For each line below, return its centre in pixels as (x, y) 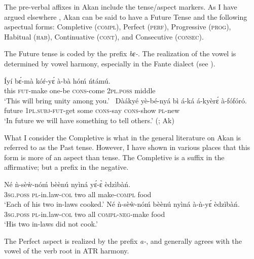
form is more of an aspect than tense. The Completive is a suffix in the (114, 157)
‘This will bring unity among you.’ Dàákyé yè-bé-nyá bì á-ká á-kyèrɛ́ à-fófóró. (125, 100)
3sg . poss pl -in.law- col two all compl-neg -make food (85, 214)
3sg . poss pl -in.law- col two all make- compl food (78, 194)
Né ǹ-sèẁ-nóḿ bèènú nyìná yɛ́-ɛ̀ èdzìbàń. (67, 184)
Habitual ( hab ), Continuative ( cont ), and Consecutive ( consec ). (104, 36)
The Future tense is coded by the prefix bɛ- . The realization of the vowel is (120, 53)
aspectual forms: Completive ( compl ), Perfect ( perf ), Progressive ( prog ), (118, 27)
